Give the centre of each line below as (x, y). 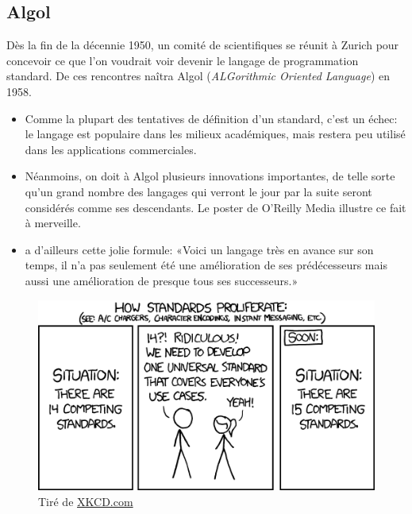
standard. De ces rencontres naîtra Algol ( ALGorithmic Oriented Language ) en (198, 76)
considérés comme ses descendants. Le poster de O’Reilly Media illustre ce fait (216, 207)
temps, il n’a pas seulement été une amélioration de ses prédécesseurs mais (206, 265)
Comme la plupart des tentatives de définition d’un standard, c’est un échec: (211, 118)
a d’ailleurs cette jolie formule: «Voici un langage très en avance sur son (199, 249)
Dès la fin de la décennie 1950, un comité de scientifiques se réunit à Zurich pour (203, 45)
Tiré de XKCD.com (86, 502)
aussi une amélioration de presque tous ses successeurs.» (162, 280)
